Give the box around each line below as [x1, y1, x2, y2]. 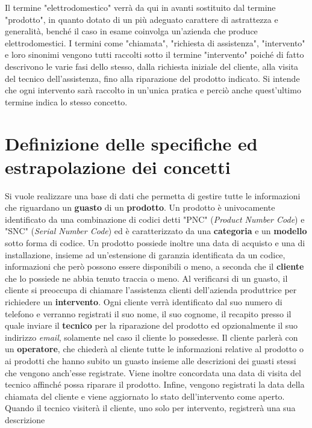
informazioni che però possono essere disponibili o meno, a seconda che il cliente [5, 260, 304, 273]
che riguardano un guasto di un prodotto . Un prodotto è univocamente [5, 201, 275, 214]
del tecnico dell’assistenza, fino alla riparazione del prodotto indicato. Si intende [5, 72, 300, 84]
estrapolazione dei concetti [5, 154, 231, 179]
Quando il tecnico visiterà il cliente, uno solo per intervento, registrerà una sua [5, 402, 296, 414]
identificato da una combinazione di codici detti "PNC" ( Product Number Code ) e [5, 212, 305, 225]
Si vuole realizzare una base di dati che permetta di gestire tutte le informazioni [5, 189, 301, 202]
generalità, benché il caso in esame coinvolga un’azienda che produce [5, 25, 258, 37]
